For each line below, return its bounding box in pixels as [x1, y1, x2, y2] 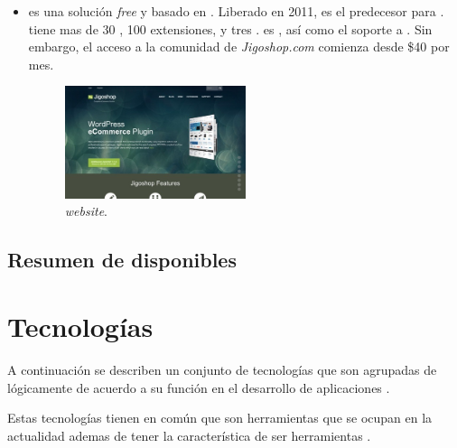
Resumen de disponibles [7, 246, 237, 274]
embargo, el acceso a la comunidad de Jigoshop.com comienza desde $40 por [28, 37, 450, 56]
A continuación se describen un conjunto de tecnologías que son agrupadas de [7, 359, 437, 378]
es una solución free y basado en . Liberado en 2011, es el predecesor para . [28, 2, 444, 20]
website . [64, 201, 107, 220]
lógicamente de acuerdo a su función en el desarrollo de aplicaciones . [7, 378, 390, 397]
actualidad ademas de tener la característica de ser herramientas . [7, 425, 371, 444]
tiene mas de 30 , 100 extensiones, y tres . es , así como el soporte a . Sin [28, 19, 433, 38]
